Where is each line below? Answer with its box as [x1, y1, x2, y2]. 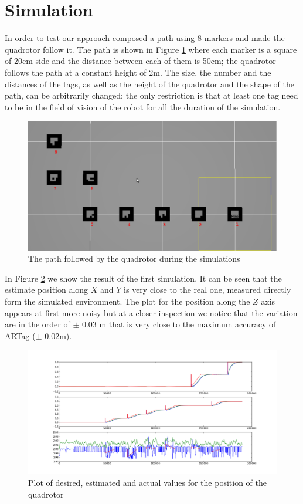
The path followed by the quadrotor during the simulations [28, 252, 240, 265]
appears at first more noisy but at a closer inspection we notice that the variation [5, 306, 298, 319]
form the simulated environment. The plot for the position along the [5, 295, 250, 307]
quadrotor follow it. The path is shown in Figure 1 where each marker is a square [5, 43, 297, 55]
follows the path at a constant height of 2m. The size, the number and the [5, 66, 271, 78]
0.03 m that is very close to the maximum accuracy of [81, 318, 276, 330]
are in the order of [5, 318, 70, 330]
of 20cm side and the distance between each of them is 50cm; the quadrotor [5, 55, 276, 67]
